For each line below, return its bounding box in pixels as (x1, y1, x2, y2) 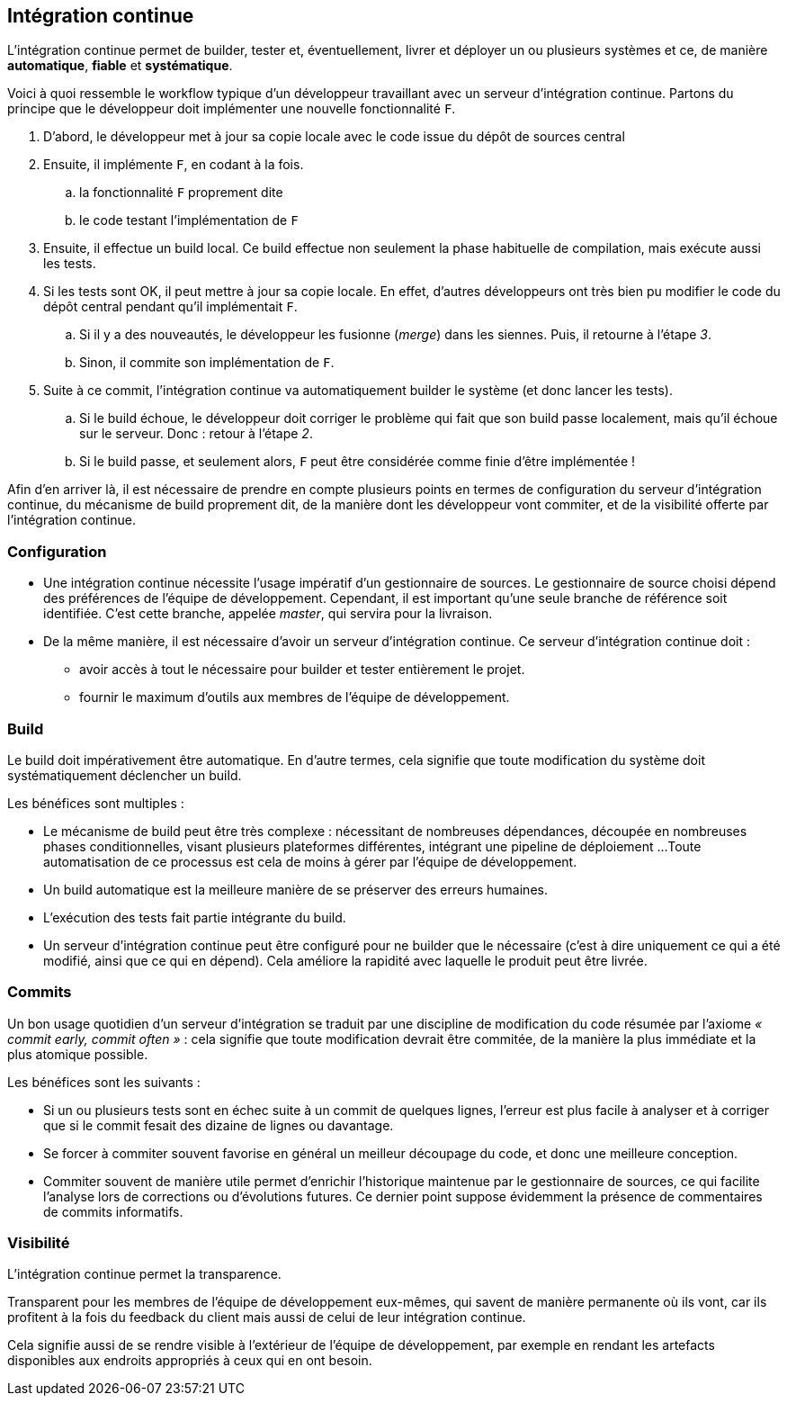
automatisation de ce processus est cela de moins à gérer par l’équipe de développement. (43, 853, 577, 869)
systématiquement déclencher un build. (7, 767, 242, 783)
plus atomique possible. (7, 1046, 148, 1062)
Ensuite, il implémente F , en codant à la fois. (43, 157, 304, 173)
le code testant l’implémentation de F (79, 212, 299, 229)
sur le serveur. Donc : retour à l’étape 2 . (79, 426, 313, 442)
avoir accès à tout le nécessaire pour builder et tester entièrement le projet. (79, 661, 525, 678)
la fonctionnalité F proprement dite (79, 184, 283, 201)
